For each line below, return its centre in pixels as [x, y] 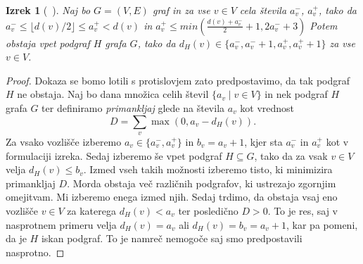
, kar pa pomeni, [322, 224]
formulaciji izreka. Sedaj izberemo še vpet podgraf [114, 155]
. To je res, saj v [302, 210]
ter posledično [208, 210]
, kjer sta [263, 141]
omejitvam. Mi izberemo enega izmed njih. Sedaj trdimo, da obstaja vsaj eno [172, 197]
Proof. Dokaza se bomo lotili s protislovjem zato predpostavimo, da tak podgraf [178, 80]
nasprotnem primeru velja [61, 224]
